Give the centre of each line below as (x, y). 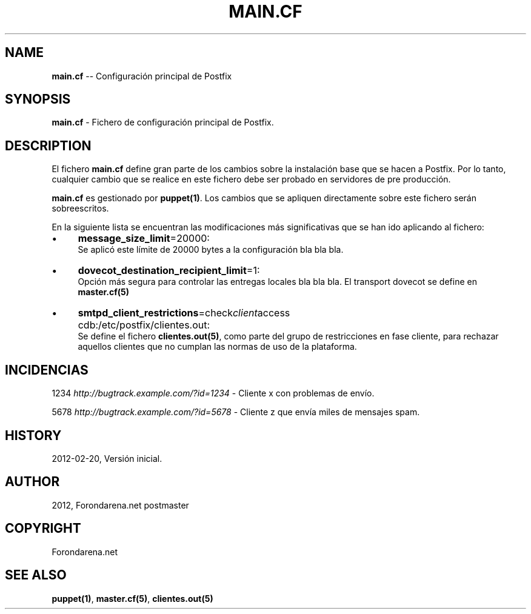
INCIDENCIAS (47, 370)
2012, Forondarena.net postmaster (120, 505)
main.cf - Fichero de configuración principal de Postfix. (163, 122)
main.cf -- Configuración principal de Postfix (142, 76)
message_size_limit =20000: (144, 239)
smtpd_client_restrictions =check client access (184, 313)
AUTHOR (32, 482)
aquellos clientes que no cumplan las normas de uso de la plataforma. (217, 347)
